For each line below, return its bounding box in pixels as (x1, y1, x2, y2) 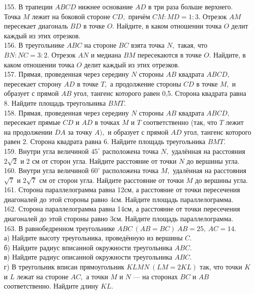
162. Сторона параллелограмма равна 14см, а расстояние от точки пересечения (4, 204, 240, 214)
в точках (94, 117, 120, 127)
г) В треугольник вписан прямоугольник (4, 262, 125, 272)
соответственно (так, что (143, 117, 217, 127)
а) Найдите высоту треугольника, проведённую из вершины (4, 233, 183, 243)
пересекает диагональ (4, 21, 68, 31)
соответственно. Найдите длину (4, 281, 99, 291)
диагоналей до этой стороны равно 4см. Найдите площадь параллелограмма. (4, 194, 233, 204)
